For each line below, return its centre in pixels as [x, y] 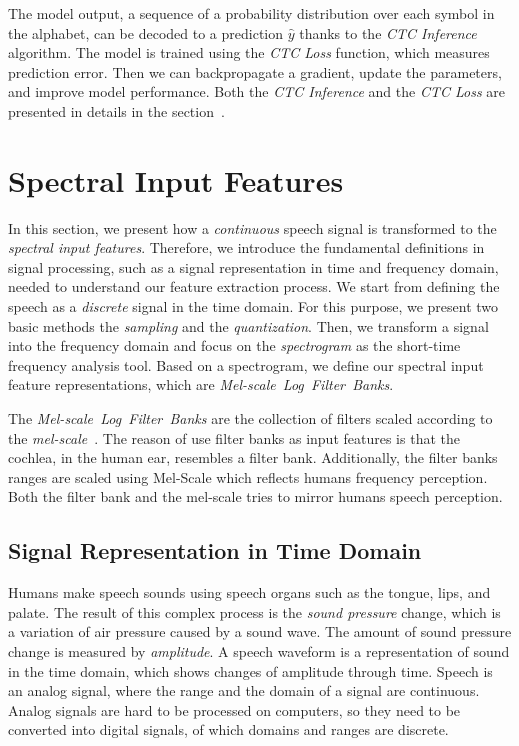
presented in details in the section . [116, 110]
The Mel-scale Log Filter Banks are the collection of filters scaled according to [250, 418]
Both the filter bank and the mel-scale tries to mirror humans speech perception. [255, 496]
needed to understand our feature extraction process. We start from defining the [254, 286]
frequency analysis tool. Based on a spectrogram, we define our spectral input [246, 364]
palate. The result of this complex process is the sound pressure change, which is [254, 611]
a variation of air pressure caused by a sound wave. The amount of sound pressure [260, 631]
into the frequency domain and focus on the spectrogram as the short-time [234, 345]
